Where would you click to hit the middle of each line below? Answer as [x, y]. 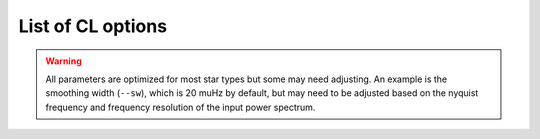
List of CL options [93, 26]
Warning [63, 61]
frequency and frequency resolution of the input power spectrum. [180, 107]
